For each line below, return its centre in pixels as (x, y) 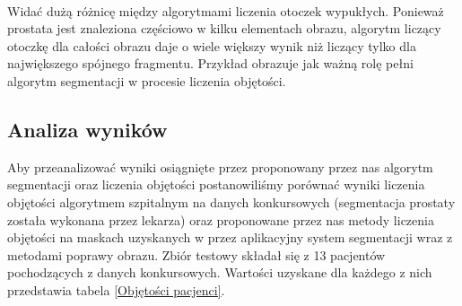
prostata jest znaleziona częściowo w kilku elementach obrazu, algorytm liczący (224, 28)
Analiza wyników (87, 129)
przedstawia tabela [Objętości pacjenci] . (116, 289)
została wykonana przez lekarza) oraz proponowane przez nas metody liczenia (221, 219)
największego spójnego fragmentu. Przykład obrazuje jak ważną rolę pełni (210, 63)
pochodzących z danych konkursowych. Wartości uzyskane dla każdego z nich (220, 272)
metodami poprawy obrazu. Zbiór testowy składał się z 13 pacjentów (196, 254)
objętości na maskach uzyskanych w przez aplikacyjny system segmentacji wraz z (230, 237)
